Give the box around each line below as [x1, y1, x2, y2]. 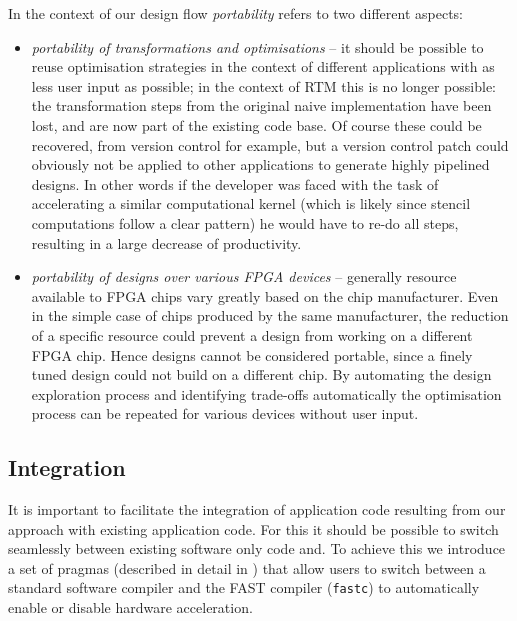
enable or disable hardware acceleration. [8, 597, 253, 618]
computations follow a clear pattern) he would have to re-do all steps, [31, 212, 459, 233]
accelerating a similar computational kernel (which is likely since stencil [31, 193, 471, 214]
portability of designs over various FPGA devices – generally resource [31, 266, 457, 287]
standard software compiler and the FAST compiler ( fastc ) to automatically [8, 577, 480, 598]
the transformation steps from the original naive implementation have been [31, 95, 492, 116]
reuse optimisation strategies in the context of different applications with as [31, 56, 495, 77]
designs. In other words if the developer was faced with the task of [31, 173, 439, 194]
